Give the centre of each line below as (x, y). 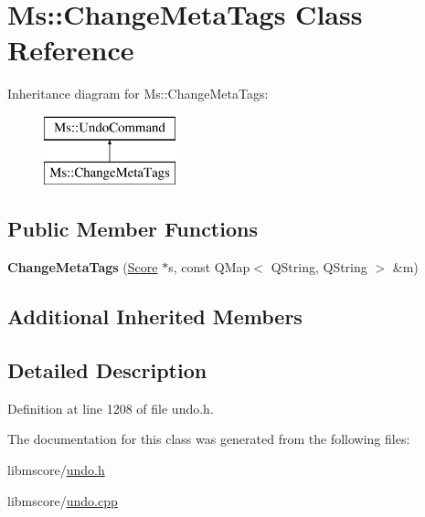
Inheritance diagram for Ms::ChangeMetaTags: (138, 94)
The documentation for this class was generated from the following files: (209, 439)
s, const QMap (209, 267)
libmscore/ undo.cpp (63, 500)
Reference (71, 50)
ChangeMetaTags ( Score (83, 267)
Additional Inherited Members (155, 317)
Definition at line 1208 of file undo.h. (111, 408)
